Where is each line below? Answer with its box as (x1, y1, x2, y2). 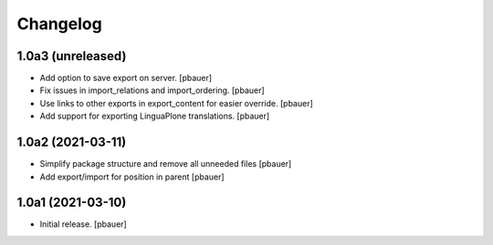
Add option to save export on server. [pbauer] (39, 73, 213, 84)
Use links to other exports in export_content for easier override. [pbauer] (39, 97, 314, 108)
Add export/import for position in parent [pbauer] (39, 171, 225, 182)
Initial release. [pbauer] (39, 219, 127, 230)
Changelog (16, 14, 102, 34)
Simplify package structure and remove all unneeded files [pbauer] (39, 158, 292, 169)
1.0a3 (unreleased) (16, 48, 127, 64)
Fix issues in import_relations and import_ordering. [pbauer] (39, 85, 265, 96)
